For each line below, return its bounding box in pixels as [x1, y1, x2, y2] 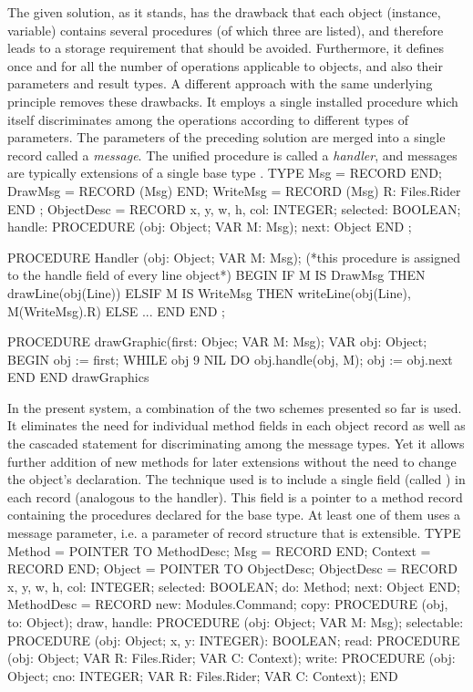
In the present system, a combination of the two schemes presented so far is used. [7, 398, 462, 417]
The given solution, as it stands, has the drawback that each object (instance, [7, 3, 441, 21]
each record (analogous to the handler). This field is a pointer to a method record [7, 487, 463, 506]
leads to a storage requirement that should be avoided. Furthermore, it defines [7, 38, 445, 57]
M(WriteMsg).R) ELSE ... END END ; [7, 301, 225, 320]
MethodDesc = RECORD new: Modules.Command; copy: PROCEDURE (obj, [7, 594, 448, 614]
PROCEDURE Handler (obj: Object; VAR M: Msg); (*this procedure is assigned [7, 247, 460, 266]
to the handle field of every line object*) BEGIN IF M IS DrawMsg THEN [7, 265, 426, 284]
